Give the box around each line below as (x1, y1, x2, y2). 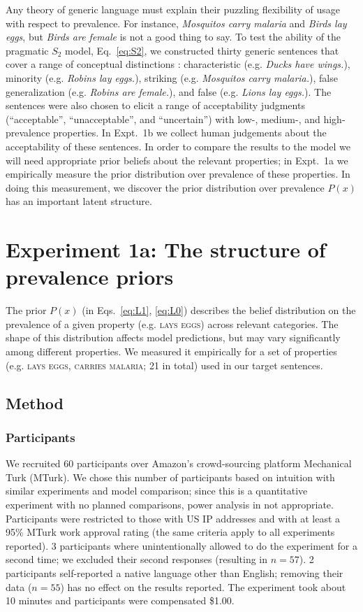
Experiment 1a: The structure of (6, 235, 326, 264)
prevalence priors (6, 262, 174, 291)
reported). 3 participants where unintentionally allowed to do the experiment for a (6, 538, 357, 553)
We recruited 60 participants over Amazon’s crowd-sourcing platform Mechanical (6, 456, 352, 471)
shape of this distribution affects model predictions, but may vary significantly (6, 330, 341, 345)
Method (6, 392, 64, 413)
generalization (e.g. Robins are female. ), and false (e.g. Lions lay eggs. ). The (6, 84, 332, 99)
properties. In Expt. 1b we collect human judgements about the (53, 125, 327, 140)
